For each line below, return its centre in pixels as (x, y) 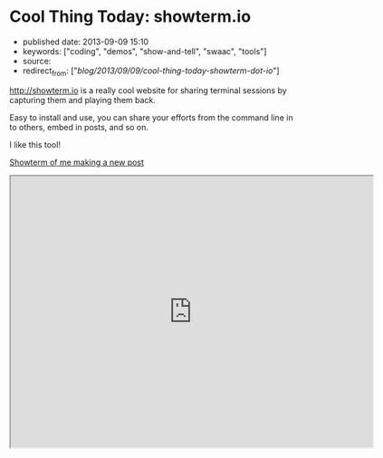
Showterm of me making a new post (77, 162)
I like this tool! (35, 144)
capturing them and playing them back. (83, 100)
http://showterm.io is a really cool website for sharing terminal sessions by (148, 90)
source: (37, 61)
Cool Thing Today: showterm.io (130, 17)
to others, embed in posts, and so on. (79, 127)
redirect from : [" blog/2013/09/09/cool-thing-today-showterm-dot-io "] (151, 72)
